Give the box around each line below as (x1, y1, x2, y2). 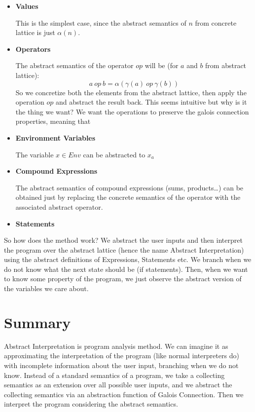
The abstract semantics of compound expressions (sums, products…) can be (15, 182, 244, 192)
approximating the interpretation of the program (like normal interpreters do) (4, 350, 239, 361)
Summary (4, 312, 71, 332)
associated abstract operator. (15, 201, 103, 212)
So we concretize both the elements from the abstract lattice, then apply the (15, 87, 247, 97)
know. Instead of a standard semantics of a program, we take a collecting (4, 370, 225, 380)
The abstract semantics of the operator (15, 60, 134, 71)
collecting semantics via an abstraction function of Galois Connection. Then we (4, 389, 244, 399)
